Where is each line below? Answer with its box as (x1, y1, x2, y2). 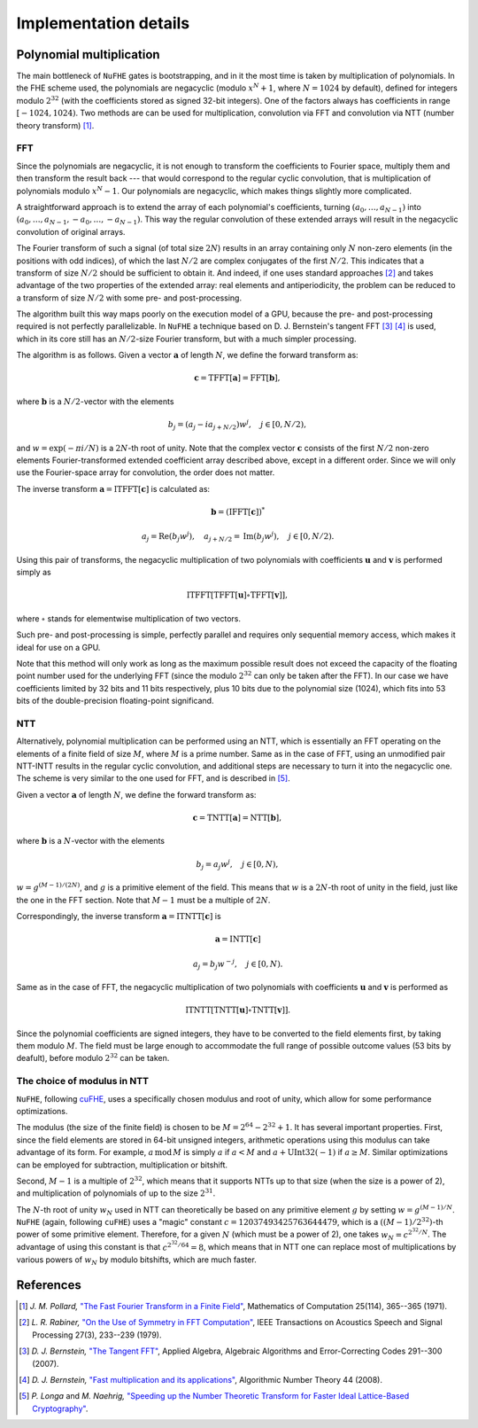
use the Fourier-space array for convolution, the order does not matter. (16, 467, 275, 478)
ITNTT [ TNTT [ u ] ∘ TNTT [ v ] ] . (185, 1005, 291, 1015)
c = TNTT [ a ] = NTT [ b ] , (192, 813, 282, 823)
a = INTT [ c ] (214, 934, 261, 944)
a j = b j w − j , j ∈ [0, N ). (192, 957, 283, 971)
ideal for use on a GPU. (16, 642, 101, 652)
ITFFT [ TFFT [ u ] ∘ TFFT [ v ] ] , (186, 590, 288, 600)
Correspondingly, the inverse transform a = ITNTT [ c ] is (16, 910, 221, 921)
